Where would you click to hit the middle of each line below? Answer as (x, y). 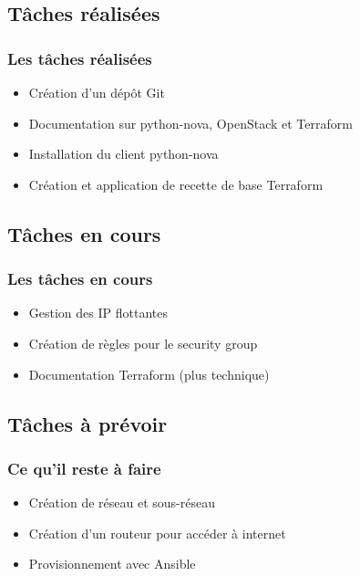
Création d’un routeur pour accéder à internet (157, 533)
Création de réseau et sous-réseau (122, 503)
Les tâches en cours (80, 279)
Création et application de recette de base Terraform (176, 184)
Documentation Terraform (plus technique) (149, 374)
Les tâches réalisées (80, 58)
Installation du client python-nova (123, 154)
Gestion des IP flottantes (98, 313)
